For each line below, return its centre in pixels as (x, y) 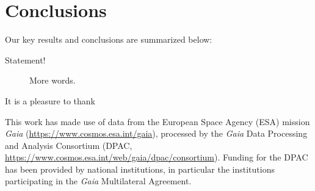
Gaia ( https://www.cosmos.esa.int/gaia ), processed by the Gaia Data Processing (156, 133)
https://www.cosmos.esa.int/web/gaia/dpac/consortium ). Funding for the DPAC (157, 157)
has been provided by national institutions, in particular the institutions (140, 169)
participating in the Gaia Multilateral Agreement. (98, 181)
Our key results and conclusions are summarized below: (109, 39)
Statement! (25, 59)
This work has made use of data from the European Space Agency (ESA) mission (157, 121)
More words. (52, 80)
